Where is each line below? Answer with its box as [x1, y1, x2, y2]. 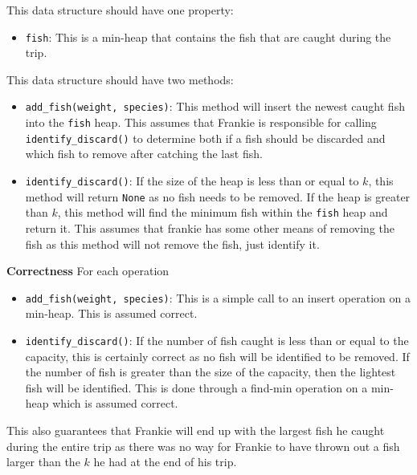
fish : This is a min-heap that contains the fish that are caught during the [25, 28, 391, 45]
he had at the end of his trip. [93, 453, 237, 470]
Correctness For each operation [6, 262, 170, 279]
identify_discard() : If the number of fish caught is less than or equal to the [25, 332, 409, 348]
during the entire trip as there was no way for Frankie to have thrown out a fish [6, 437, 400, 454]
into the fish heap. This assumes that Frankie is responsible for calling [25, 114, 377, 131]
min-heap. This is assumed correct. [25, 305, 198, 322]
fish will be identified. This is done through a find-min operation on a [25, 379, 368, 396]
